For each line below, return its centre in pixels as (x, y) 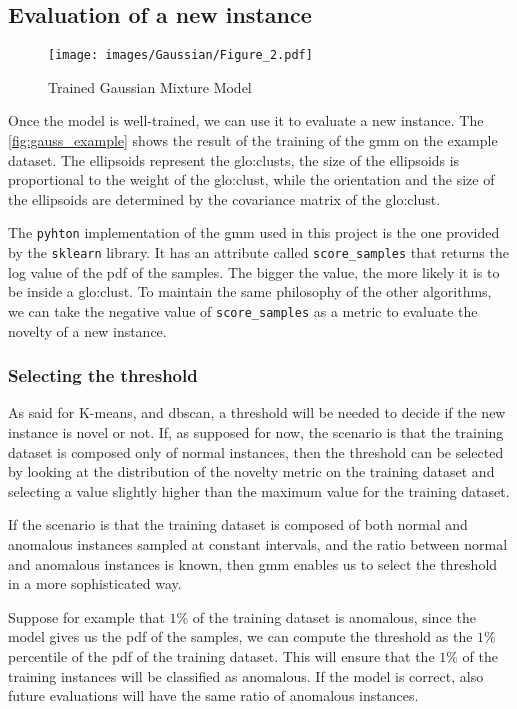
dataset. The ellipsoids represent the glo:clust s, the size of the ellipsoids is (234, 159)
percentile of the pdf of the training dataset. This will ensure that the (221, 655)
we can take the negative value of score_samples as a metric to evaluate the (243, 310)
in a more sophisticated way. (95, 583)
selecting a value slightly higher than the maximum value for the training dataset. (259, 490)
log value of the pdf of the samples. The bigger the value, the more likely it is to (254, 271)
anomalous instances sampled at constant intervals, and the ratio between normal (258, 543)
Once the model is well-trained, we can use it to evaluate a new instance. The (246, 120)
